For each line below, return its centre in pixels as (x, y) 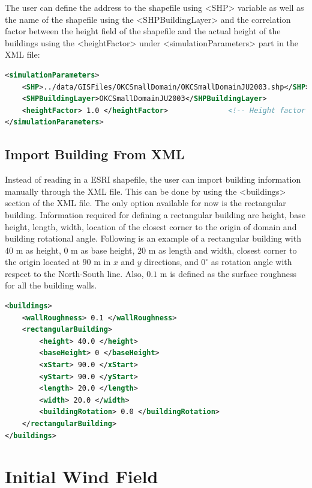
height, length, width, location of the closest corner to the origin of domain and (151, 226)
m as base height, (103, 250)
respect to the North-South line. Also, (74, 273)
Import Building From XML (95, 154)
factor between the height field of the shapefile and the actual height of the (143, 31)
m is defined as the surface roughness (228, 273)
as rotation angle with (251, 262)
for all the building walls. (51, 285)
